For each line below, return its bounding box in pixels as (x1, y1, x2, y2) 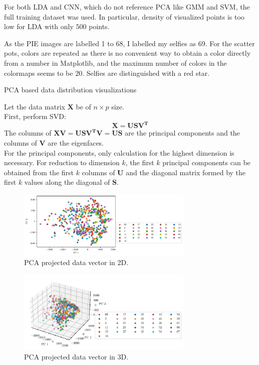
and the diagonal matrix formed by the (126, 167, 246, 177)
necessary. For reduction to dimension (4, 157, 120, 168)
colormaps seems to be (4, 67, 73, 78)
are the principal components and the (125, 128, 240, 138)
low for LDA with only (4, 21, 74, 32)
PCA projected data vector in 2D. (24, 257, 129, 268)
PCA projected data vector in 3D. (24, 351, 129, 361)
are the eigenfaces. (48, 138, 104, 148)
